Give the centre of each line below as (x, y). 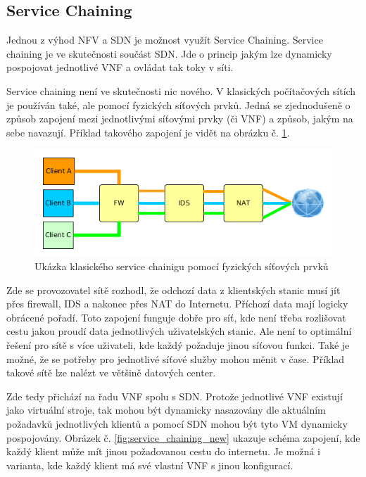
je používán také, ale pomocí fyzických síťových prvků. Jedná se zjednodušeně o (178, 104)
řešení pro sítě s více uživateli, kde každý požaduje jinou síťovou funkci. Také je (178, 345)
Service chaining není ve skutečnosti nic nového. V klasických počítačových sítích (181, 90)
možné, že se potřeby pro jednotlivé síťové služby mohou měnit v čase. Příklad (176, 358)
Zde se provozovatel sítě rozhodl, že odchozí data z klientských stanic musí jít (173, 290)
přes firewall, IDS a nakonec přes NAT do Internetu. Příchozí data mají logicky (177, 304)
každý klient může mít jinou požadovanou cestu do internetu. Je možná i (163, 451)
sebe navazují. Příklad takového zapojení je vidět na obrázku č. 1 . (148, 132)
